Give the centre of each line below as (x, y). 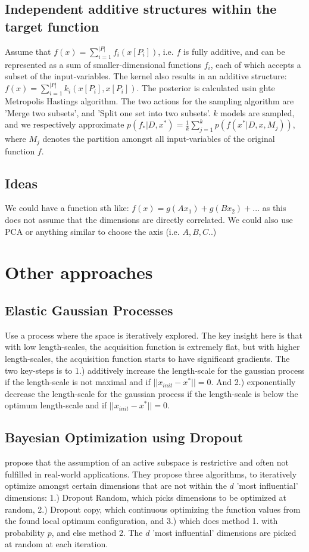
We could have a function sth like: (67, 208)
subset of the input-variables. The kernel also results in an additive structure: (146, 76)
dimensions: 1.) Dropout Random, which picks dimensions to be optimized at (146, 497)
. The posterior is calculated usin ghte (206, 88)
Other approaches (79, 272)
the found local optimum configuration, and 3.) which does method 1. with (141, 521)
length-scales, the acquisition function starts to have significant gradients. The (147, 359)
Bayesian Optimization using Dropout (124, 437)
